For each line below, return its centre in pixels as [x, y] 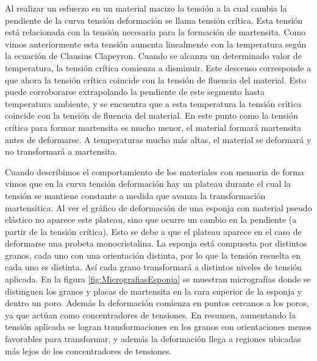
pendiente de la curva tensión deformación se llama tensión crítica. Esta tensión [154, 20]
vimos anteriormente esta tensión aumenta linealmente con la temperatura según [156, 44]
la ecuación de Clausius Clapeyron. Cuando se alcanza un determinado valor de [153, 56]
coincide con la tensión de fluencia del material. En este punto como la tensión [151, 115]
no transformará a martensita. [61, 151]
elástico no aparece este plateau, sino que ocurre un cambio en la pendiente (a [151, 219]
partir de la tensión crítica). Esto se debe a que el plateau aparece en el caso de [153, 231]
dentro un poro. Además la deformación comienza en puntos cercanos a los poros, [157, 303]
